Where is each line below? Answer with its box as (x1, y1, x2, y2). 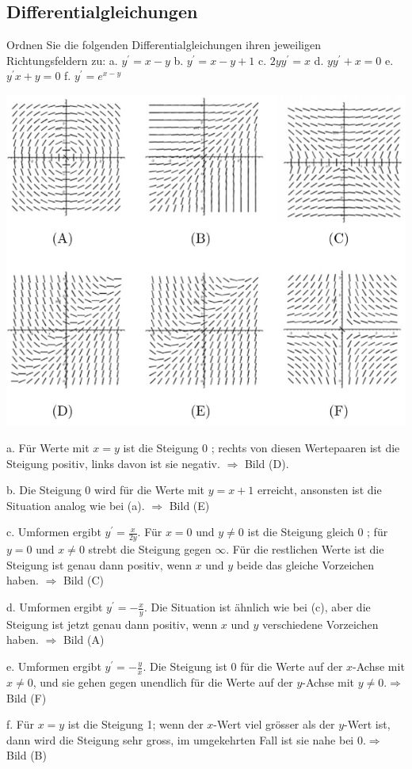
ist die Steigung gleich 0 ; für (247, 523, 388, 540)
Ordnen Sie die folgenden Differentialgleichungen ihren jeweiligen (6, 36, 322, 53)
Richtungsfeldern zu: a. (6, 51, 118, 68)
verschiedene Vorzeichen (262, 615, 379, 632)
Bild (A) (63, 631, 105, 648)
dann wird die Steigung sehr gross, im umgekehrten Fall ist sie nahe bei (6, 731, 354, 748)
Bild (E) (169, 497, 210, 513)
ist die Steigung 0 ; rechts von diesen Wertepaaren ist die (123, 440, 400, 456)
